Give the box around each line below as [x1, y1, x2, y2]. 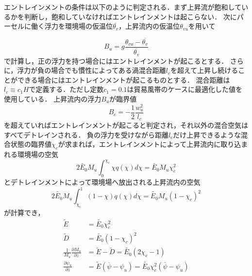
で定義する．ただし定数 [29, 84, 104, 94]
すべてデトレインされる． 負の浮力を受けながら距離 [4, 129, 169, 139]
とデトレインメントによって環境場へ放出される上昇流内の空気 [4, 177, 201, 187]
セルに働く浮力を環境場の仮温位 [10, 21, 113, 31]
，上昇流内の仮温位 [118, 21, 180, 31]
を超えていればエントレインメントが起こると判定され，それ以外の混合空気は [4, 120, 248, 130]
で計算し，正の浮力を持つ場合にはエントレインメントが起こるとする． [4, 55, 228, 66]
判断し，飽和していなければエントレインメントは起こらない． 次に [24, 11, 237, 21]
